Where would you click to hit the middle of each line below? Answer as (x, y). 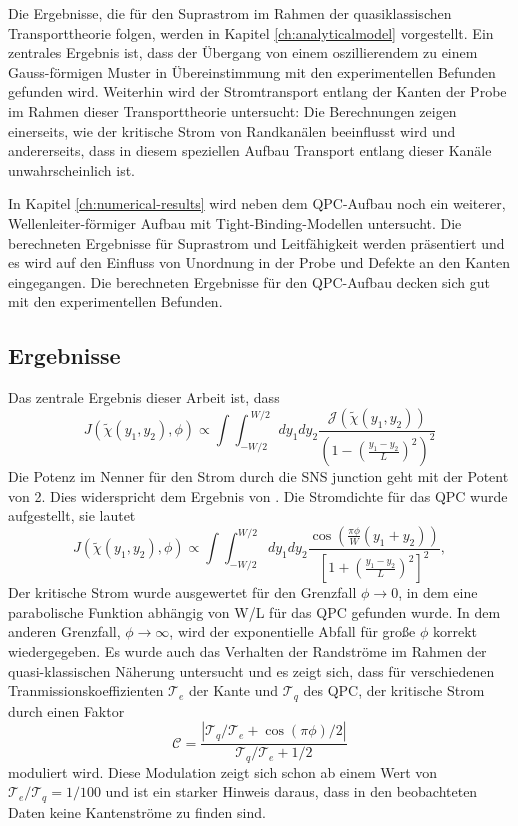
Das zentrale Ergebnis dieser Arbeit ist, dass (144, 397)
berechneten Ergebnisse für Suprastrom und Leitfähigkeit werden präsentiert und (256, 242)
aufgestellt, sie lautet (72, 515)
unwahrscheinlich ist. (71, 169)
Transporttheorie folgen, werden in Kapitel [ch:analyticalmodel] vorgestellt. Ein (251, 32)
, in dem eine (438, 592)
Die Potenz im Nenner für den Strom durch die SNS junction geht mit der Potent (258, 476)
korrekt (455, 631)
